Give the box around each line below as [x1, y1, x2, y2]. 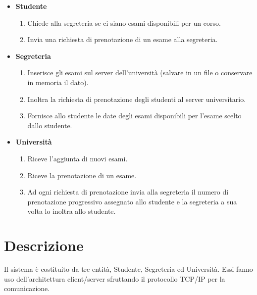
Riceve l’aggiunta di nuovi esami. [27, 153, 128, 163]
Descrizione [4, 235, 84, 255]
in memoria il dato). [27, 77, 89, 87]
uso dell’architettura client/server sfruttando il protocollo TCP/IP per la [4, 273, 225, 284]
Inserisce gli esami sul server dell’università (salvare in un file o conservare [27, 67, 253, 78]
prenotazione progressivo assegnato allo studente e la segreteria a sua [27, 196, 237, 206]
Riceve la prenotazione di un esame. [27, 170, 137, 180]
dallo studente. [27, 120, 72, 130]
